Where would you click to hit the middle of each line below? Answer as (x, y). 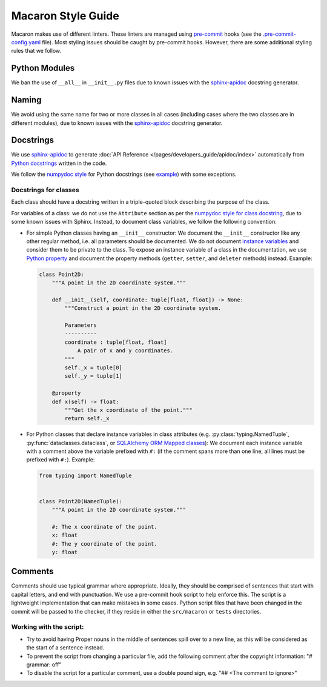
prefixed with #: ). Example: (61, 460)
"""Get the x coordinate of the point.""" (129, 410)
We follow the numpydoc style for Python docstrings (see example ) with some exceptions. (124, 174)
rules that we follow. (36, 51)
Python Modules (43, 68)
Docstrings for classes (45, 190)
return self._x (87, 419)
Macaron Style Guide (65, 16)
